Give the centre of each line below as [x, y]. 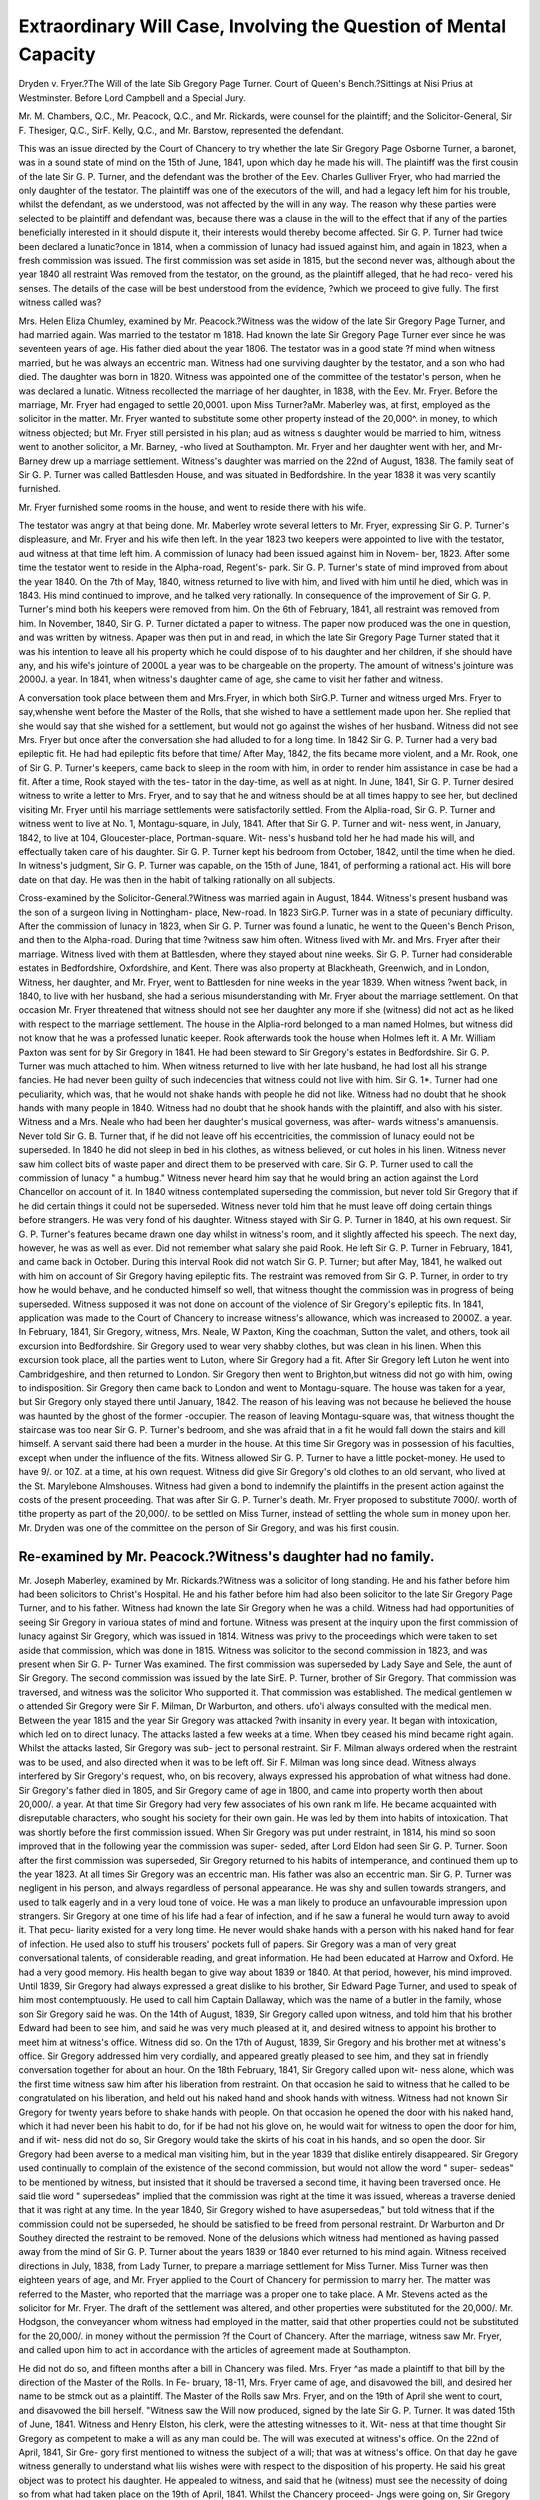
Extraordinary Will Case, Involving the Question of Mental [262, 26]
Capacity [57, 54]
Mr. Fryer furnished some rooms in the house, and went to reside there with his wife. [192, 507]
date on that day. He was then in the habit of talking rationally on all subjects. [177, 879]
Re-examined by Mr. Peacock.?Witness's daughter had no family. [226, 1556]
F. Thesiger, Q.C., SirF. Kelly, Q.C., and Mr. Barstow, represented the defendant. [181, 130]
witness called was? [60, 302]
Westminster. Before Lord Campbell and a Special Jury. [132, 97]
